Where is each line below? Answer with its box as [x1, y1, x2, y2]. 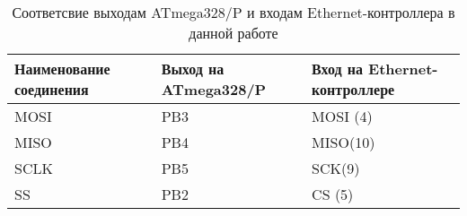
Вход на [312, 58, 363, 79]
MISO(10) [312, 132, 375, 152]
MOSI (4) [312, 106, 373, 126]
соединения [14, 79, 89, 99]
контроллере [312, 79, 395, 99]
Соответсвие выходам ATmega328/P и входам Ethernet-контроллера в [12, 2, 455, 22]
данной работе [189, 22, 278, 43]
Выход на [161, 58, 225, 79]
